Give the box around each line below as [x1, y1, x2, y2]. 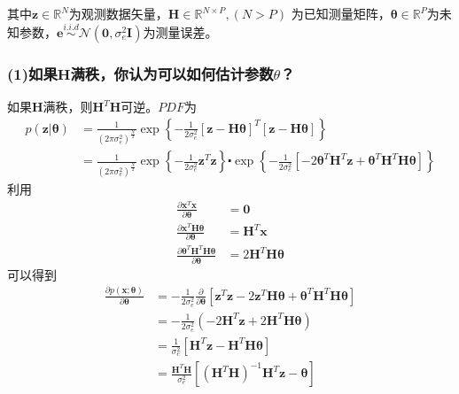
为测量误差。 [143, 22, 218, 41]
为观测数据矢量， [68, 4, 168, 22]
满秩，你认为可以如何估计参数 [70, 62, 274, 84]
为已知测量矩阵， [291, 4, 391, 22]
